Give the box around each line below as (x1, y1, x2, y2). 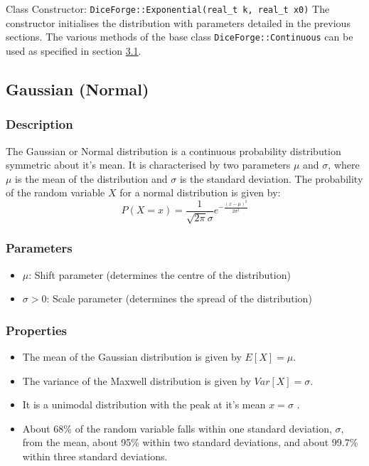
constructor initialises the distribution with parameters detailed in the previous (6, 15, 351, 30)
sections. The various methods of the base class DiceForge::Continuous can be (6, 29, 353, 44)
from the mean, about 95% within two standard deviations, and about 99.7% (22, 435, 358, 450)
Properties (6, 321, 67, 339)
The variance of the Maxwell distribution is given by (22, 373, 251, 388)
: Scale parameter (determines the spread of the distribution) (46, 291, 312, 306)
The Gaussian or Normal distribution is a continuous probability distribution (6, 143, 341, 158)
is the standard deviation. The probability (179, 171, 363, 186)
